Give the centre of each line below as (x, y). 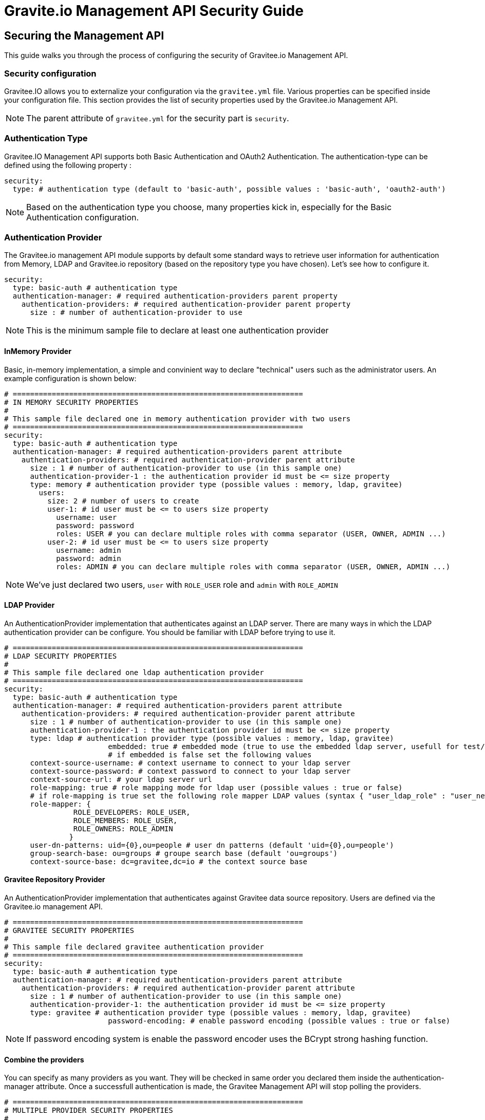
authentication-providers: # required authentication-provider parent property (186, 304)
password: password (95, 525)
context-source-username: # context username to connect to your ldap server (190, 763)
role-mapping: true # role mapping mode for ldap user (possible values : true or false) (216, 787)
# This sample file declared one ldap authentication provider (134, 672)
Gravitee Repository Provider (55, 880)
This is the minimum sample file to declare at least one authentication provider (178, 331)
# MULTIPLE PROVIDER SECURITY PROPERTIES (89, 1110)
